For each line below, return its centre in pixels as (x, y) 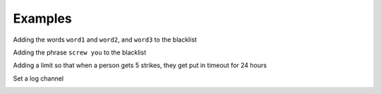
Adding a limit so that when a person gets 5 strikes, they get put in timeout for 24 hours (140, 65)
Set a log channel (38, 78)
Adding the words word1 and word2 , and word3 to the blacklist (105, 40)
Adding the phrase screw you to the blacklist (80, 52)
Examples (42, 18)
